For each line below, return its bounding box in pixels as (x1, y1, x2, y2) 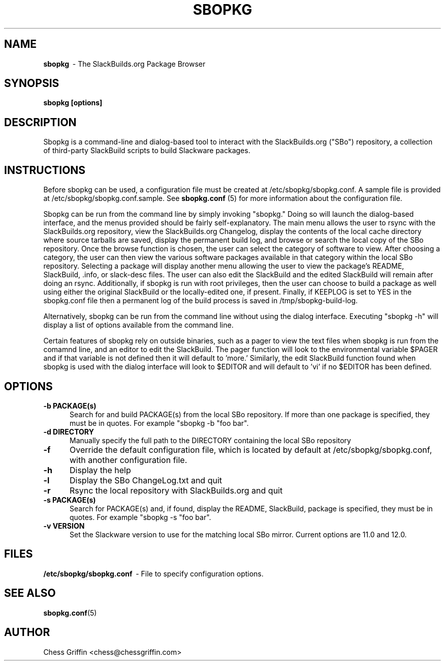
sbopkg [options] (43, 98, 103, 107)
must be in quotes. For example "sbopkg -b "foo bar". (70, 418, 249, 427)
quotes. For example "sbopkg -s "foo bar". (70, 512, 211, 522)
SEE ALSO (4, 587, 56, 600)
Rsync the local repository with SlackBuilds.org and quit (69, 485, 283, 496)
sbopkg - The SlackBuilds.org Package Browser (43, 59, 206, 68)
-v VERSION (43, 521, 85, 530)
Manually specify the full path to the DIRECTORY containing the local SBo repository (70, 436, 351, 445)
